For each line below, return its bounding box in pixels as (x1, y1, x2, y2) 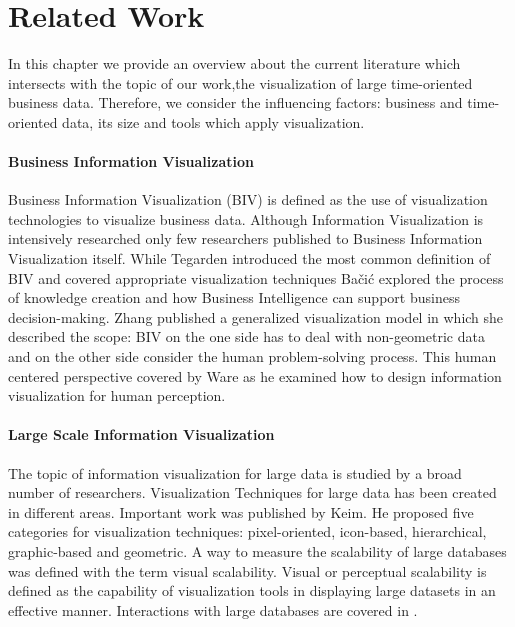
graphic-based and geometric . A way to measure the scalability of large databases (8, 541, 507, 561)
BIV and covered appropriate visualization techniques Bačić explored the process (8, 267, 504, 288)
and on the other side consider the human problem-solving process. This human (8, 346, 497, 367)
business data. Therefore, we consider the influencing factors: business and (8, 92, 463, 113)
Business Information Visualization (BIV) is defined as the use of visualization (8, 189, 488, 210)
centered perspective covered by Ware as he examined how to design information (8, 365, 502, 386)
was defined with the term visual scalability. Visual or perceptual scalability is (8, 560, 487, 581)
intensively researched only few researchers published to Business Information (8, 228, 483, 249)
